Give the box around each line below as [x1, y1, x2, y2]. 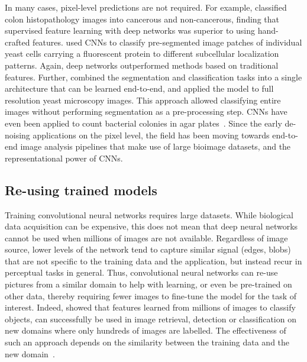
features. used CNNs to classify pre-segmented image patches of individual [33, 35, 302, 48]
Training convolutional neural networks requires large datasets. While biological [5, 208, 293, 221]
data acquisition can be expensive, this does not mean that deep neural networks [5, 220, 298, 232]
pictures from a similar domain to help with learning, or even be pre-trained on [5, 278, 292, 290]
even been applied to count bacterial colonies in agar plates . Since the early [5, 117, 282, 129]
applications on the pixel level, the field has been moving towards [33, 128, 270, 141]
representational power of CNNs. [5, 151, 123, 164]
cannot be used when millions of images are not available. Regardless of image [5, 231, 288, 244]
